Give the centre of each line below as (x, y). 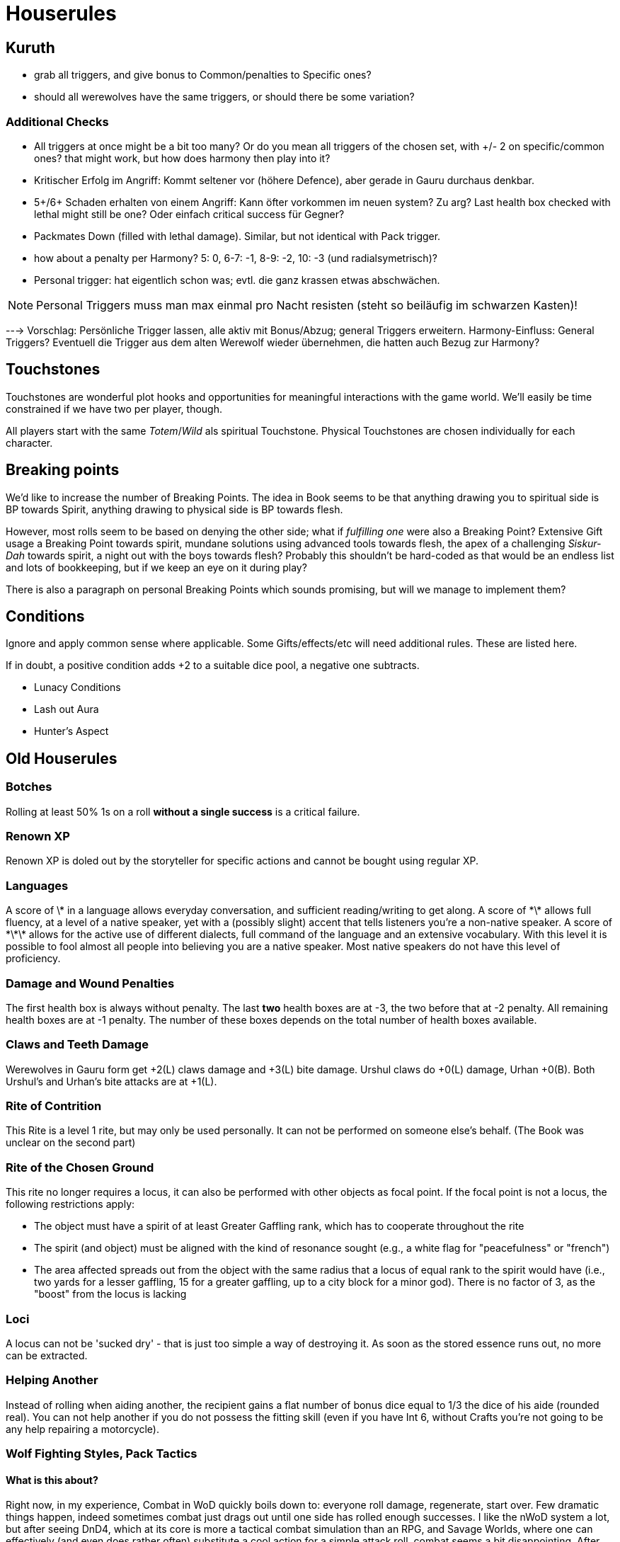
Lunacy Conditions (77, 687)
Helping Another (52, 1380)
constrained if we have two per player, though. (114, 409)
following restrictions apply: (70, 1204)
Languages (37, 885)
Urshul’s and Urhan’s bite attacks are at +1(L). (111, 1081)
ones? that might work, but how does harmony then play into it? (182, 158)
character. (29, 442)
